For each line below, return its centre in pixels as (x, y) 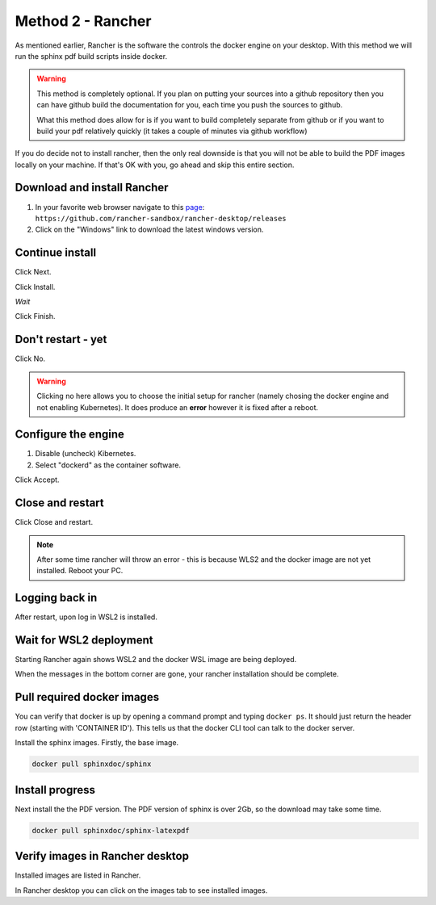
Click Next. (33, 272)
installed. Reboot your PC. (80, 571)
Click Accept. (37, 480)
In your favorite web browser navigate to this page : (120, 207)
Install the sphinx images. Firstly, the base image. (97, 743)
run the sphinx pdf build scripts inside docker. (91, 56)
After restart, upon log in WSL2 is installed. (86, 617)
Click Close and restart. (54, 522)
